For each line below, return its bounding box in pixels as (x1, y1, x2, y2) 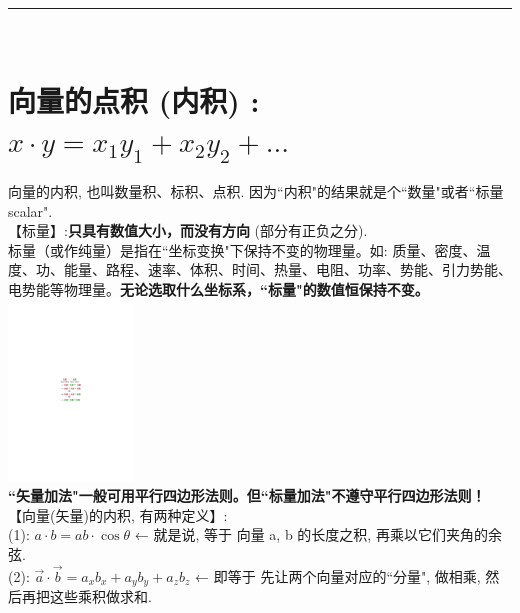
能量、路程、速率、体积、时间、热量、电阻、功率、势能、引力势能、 (63, 259, 512, 280)
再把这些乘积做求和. (21, 586, 152, 607)
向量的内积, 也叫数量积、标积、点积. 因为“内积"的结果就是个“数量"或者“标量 (8, 180, 504, 201)
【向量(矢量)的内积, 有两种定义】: (8, 504, 228, 525)
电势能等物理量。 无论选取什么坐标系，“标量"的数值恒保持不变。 (8, 278, 429, 299)
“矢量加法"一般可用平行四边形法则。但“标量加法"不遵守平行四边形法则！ (8, 485, 486, 506)
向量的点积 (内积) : (8, 80, 260, 121)
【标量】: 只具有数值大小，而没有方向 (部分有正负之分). (8, 220, 368, 241)
